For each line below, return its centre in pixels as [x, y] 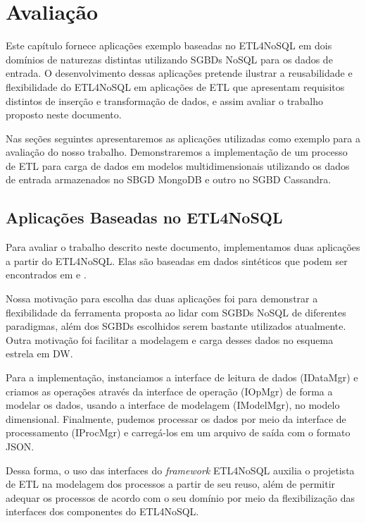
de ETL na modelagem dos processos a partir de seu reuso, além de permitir [171, 484]
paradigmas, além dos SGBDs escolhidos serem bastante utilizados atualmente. [176, 326]
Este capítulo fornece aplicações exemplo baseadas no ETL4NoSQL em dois [169, 45]
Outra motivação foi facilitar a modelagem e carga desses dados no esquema [170, 339]
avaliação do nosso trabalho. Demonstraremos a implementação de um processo [177, 152]
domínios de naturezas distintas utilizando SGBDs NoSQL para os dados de [169, 59]
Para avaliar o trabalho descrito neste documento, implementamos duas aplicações [183, 247]
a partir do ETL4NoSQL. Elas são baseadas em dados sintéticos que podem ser [177, 260]
